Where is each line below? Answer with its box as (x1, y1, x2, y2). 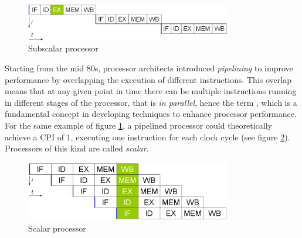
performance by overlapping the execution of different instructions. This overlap (5, 73, 291, 85)
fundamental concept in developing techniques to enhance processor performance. (5, 108, 297, 120)
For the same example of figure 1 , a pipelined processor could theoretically (5, 119, 273, 131)
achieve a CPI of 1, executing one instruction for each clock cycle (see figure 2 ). (5, 130, 290, 143)
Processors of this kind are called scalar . (5, 142, 149, 154)
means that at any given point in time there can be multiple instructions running (5, 85, 297, 97)
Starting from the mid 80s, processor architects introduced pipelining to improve (5, 61, 293, 74)
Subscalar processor (28, 42, 99, 54)
